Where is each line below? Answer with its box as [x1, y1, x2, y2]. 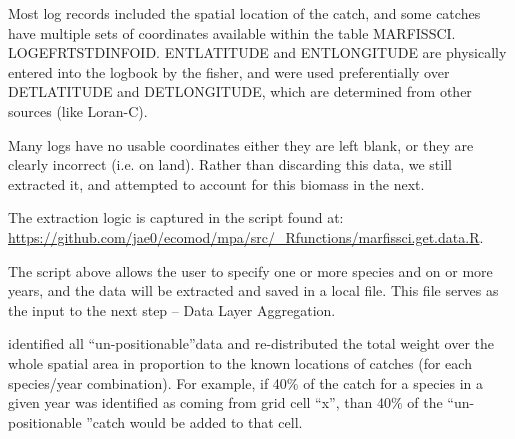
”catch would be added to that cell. [86, 411, 303, 432]
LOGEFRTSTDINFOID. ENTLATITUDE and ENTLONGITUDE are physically [8, 42, 507, 63]
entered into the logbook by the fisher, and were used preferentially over [8, 61, 450, 82]
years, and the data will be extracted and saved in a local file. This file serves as [8, 280, 499, 301]
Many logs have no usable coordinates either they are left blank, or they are [8, 134, 474, 155]
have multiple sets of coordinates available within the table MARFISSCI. [8, 22, 456, 43]
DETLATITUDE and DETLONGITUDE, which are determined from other [8, 81, 472, 102]
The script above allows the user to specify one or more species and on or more [8, 260, 493, 281]
